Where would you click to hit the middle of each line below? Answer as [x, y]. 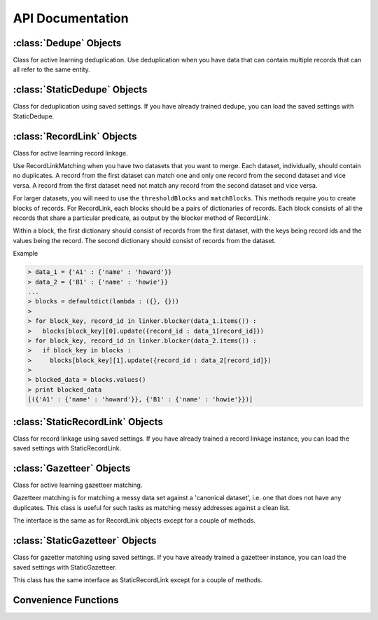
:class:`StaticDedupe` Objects [80, 90]
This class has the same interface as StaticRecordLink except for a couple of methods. [138, 580]
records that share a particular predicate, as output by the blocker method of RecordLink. [142, 218]
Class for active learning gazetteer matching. [78, 485]
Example [26, 254]
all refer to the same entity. [51, 69]
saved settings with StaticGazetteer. [65, 567]
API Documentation [71, 18]
